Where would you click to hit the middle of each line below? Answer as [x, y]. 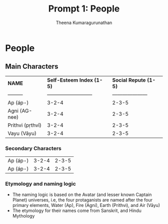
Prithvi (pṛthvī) [24, 125]
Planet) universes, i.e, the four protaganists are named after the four [82, 200]
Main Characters [32, 66]
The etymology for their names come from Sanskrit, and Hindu [77, 210]
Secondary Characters [33, 148]
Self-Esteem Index [70, 80]
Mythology [23, 216]
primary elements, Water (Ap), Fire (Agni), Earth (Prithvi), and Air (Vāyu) [86, 205]
